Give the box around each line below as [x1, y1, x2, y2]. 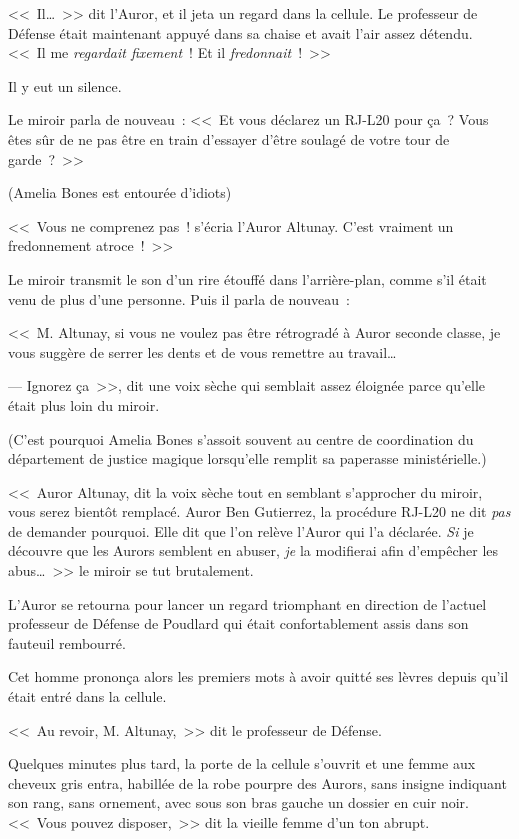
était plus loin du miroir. [8, 394, 160, 415]
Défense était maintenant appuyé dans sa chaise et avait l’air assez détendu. [8, 22, 473, 43]
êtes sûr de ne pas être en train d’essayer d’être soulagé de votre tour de [8, 128, 450, 149]
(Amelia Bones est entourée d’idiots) [8, 182, 232, 203]
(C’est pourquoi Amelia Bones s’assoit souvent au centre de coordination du [8, 428, 474, 449]
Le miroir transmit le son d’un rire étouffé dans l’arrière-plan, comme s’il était [8, 268, 487, 289]
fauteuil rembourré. [8, 632, 126, 653]
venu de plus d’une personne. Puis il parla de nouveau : [8, 288, 350, 309]
